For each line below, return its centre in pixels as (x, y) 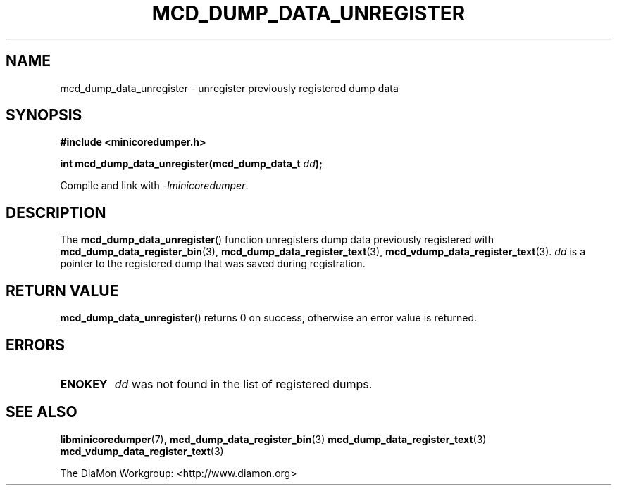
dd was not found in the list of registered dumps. (243, 384)
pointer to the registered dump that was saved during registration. (213, 264)
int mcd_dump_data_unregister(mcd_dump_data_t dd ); (191, 164)
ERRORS (36, 345)
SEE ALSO (42, 412)
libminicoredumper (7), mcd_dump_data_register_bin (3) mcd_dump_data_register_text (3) (273, 439)
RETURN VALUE (62, 291)
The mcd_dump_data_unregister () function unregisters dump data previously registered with (277, 240)
